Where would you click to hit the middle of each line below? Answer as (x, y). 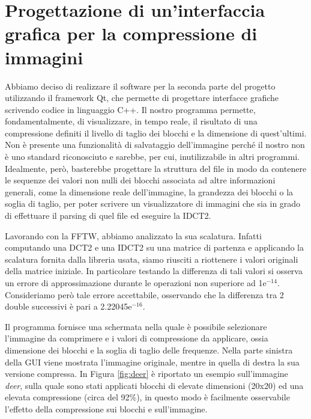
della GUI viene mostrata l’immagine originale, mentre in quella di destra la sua (152, 362)
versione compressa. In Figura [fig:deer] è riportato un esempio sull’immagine (146, 374)
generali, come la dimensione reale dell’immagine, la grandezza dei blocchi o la (149, 191)
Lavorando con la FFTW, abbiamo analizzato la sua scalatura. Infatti (133, 235)
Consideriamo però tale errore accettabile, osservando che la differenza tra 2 (144, 294)
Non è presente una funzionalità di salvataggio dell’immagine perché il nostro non (155, 145)
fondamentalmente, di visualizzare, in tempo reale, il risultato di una (131, 121)
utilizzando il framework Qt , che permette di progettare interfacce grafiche (142, 98)
